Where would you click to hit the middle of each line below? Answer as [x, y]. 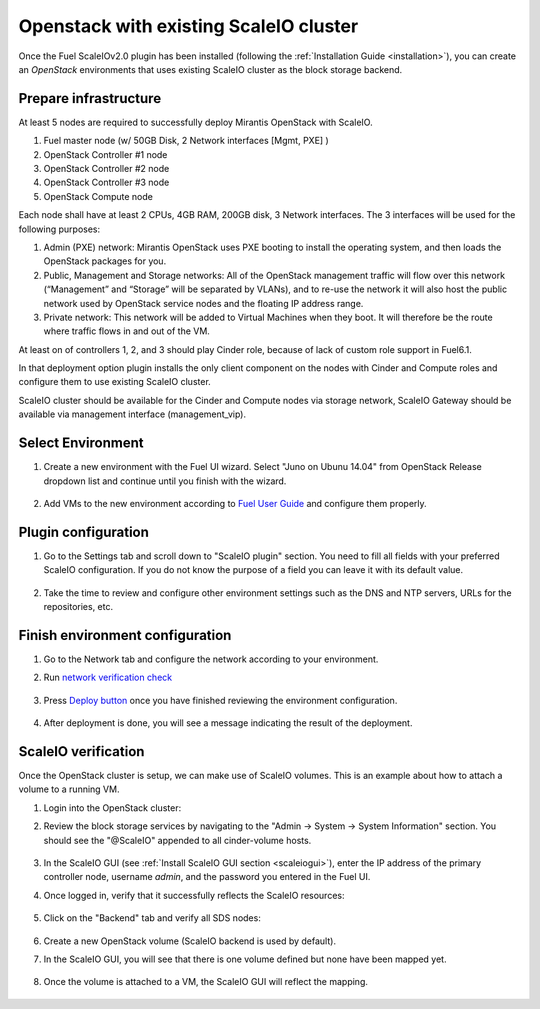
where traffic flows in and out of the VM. [126, 331]
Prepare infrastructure [90, 98]
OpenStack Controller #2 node [106, 169]
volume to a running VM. [69, 789]
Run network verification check [108, 677]
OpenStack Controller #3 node [106, 182]
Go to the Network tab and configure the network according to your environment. [211, 659]
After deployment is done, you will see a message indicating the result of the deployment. [228, 723]
